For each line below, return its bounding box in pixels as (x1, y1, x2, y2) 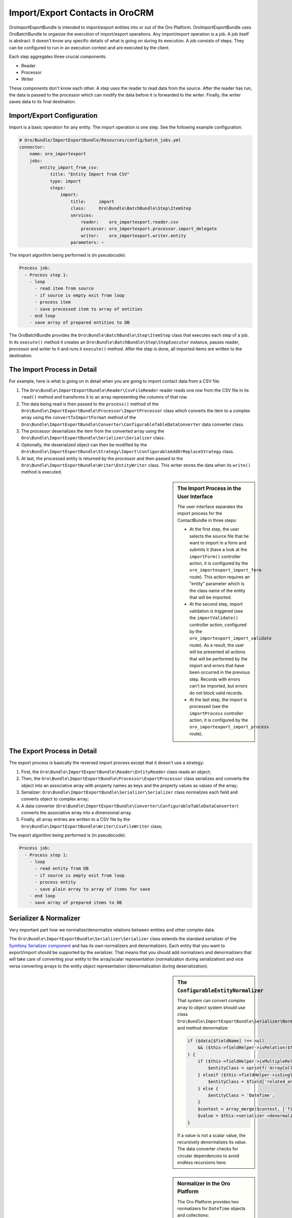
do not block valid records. (189, 690, 243, 696)
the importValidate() (189, 615, 238, 621)
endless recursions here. (177, 1160, 227, 1165)
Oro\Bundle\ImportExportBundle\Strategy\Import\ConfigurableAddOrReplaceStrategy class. (21, 449, 235, 455)
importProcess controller (189, 710, 243, 716)
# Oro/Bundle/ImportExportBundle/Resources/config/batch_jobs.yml (19, 137, 181, 143)
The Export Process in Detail (9, 747, 97, 755)
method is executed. (21, 469, 62, 475)
